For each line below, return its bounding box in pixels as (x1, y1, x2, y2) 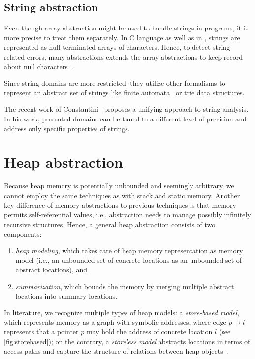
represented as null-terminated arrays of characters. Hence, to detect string (4, 42, 230, 52)
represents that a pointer (4, 326, 79, 336)
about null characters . (4, 61, 73, 71)
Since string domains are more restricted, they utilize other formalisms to (4, 78, 225, 88)
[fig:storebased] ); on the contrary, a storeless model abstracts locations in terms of (4, 336, 250, 346)
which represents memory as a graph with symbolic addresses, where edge (4, 317, 226, 327)
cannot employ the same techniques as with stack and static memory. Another (4, 190, 240, 200)
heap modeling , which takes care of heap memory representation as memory (15, 245, 243, 255)
